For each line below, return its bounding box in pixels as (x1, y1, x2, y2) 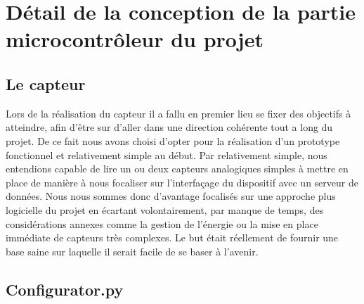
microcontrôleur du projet (6, 25, 264, 53)
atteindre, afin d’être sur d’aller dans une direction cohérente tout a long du (6, 120, 333, 134)
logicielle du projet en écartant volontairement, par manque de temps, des (6, 202, 324, 217)
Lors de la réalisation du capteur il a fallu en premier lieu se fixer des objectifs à (6, 106, 351, 120)
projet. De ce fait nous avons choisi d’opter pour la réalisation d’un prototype (6, 133, 340, 148)
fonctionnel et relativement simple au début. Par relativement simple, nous (6, 147, 327, 162)
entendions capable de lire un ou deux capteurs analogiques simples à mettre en (6, 161, 349, 176)
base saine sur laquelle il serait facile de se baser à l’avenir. (6, 243, 259, 258)
